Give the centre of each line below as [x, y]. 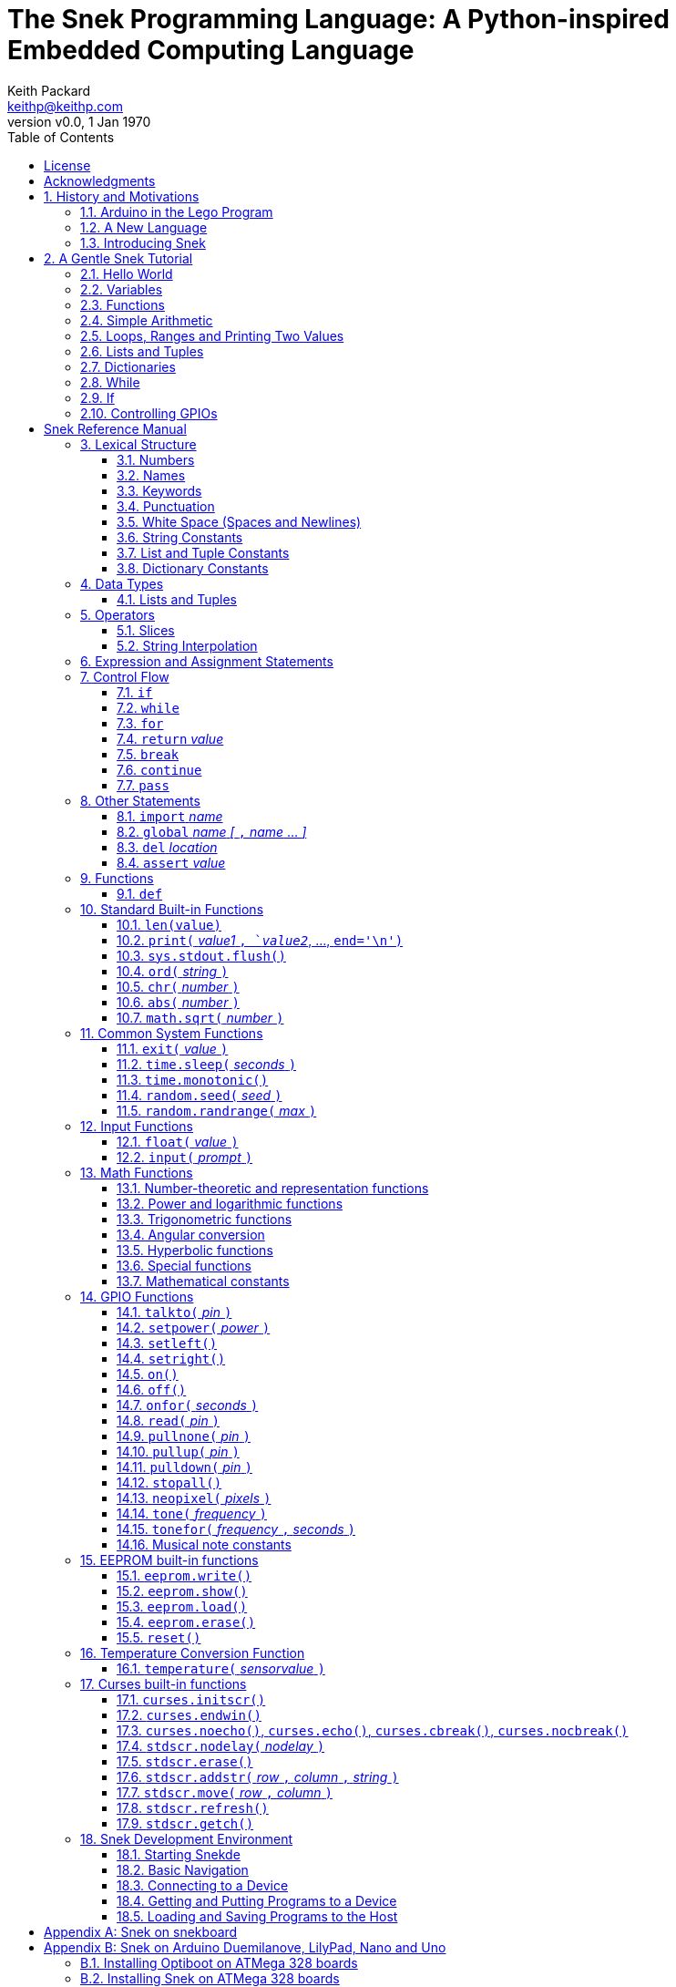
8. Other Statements [140, 800]
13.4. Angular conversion [191, 1234]
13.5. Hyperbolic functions [195, 1250]
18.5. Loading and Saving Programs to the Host [257, 1916]
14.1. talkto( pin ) [174, 1312]
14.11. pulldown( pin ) [184, 1467]
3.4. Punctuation [166, 506]
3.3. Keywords [159, 490]
